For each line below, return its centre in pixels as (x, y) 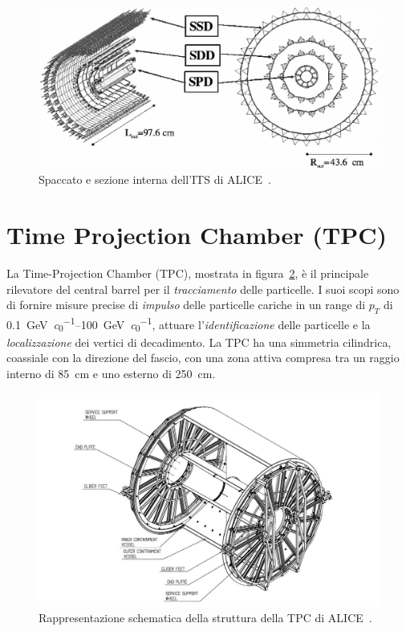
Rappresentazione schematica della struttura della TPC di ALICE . (205, 618)
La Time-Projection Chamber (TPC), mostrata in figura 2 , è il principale (188, 273)
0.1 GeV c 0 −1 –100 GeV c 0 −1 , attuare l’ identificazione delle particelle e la (189, 324)
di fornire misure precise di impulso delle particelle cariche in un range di (186, 305)
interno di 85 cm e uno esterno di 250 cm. (111, 373)
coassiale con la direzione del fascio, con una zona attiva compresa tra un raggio (203, 358)
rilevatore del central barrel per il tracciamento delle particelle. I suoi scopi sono (203, 289)
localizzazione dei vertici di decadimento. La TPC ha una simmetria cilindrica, (199, 342)
